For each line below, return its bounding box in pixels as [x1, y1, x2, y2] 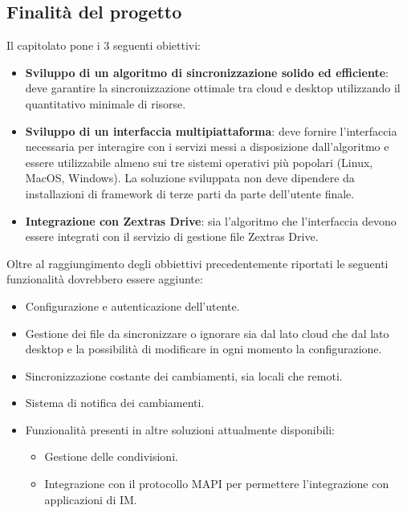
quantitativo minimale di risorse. [25, 95, 186, 112]
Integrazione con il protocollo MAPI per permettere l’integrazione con [44, 475, 389, 492]
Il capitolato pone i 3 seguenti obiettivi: [6, 37, 201, 54]
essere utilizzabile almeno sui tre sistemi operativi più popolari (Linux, [25, 153, 373, 170]
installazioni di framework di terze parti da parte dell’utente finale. [25, 185, 355, 202]
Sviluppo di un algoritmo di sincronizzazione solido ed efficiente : [25, 63, 389, 80]
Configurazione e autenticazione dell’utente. [25, 297, 240, 314]
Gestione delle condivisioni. [44, 448, 178, 465]
